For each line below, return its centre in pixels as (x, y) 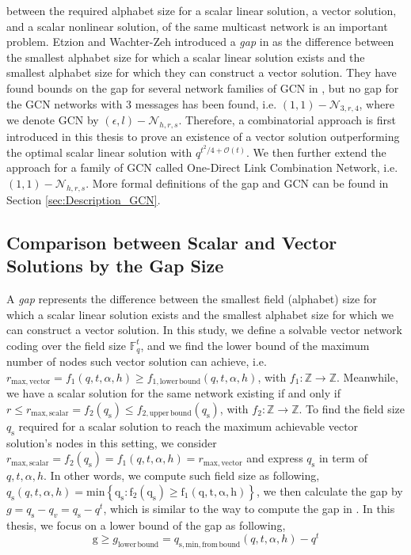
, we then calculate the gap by (329, 490)
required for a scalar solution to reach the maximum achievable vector (188, 426)
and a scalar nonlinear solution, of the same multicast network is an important (197, 26)
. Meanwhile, (367, 376)
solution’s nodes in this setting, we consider (112, 442)
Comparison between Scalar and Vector (172, 242)
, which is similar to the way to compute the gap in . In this (249, 508)
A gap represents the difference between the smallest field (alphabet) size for (192, 298)
